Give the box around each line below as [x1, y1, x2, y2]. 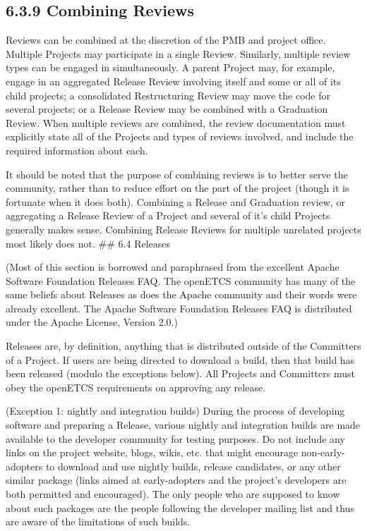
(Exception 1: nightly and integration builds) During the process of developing [6, 403, 345, 418]
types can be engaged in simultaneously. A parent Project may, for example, [6, 60, 335, 75]
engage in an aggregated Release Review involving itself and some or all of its [6, 73, 341, 88]
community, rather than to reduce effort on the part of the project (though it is [6, 181, 349, 195]
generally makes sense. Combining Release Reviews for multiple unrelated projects [6, 221, 361, 236]
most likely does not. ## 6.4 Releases [6, 236, 171, 250]
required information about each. [6, 142, 148, 157]
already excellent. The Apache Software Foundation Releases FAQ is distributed [6, 300, 352, 315]
